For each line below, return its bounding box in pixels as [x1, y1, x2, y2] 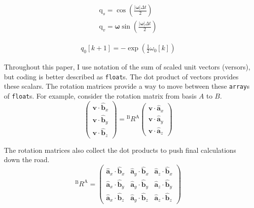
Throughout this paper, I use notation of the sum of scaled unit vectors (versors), [4, 62, 251, 72]
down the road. [4, 154, 50, 165]
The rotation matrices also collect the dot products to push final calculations [4, 144, 236, 155]
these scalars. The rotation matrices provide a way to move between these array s [4, 81, 250, 91]
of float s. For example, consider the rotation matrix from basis [4, 91, 197, 101]
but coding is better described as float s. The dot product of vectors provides [4, 71, 239, 81]
